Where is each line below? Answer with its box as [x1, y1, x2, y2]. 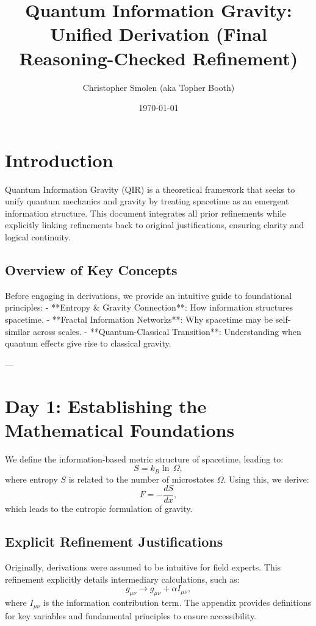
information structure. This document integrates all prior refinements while [5, 206, 286, 219]
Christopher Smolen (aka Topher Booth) [82, 81, 235, 93]
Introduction [5, 147, 113, 172]
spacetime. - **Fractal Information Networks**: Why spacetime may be [5, 312, 273, 325]
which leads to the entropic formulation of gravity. [5, 502, 193, 515]
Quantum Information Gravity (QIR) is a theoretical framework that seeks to [5, 182, 295, 195]
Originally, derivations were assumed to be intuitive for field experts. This [5, 561, 281, 574]
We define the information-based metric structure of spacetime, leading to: [5, 452, 284, 465]
